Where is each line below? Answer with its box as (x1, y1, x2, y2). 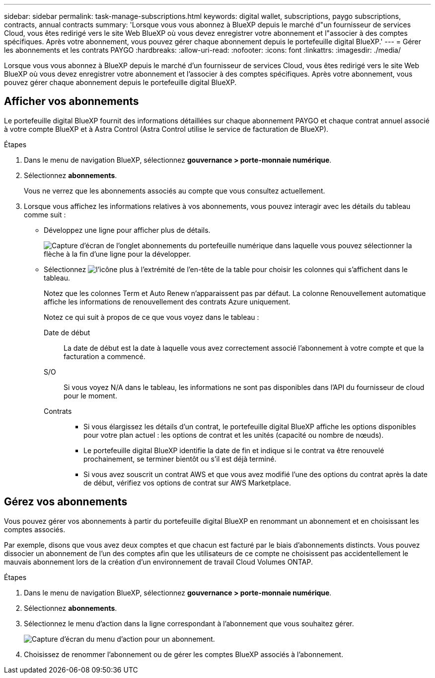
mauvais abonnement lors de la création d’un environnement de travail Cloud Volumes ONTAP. (4, 557, 313, 566)
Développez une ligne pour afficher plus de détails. (44, 225, 211, 234)
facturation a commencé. (64, 352, 145, 361)
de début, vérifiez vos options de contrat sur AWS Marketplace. (83, 478, 291, 487)
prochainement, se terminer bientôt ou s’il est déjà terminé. (83, 454, 277, 463)
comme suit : (24, 210, 66, 219)
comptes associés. (4, 525, 66, 534)
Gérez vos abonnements (4, 495, 128, 508)
